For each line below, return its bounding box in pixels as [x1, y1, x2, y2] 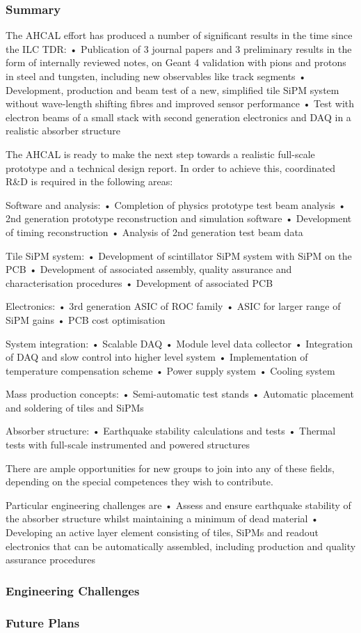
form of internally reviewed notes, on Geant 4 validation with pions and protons [6, 55, 346, 70]
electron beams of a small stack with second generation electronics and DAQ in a [6, 109, 351, 124]
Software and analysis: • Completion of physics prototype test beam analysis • [6, 197, 346, 212]
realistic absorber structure [6, 123, 120, 138]
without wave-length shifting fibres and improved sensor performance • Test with [6, 96, 355, 111]
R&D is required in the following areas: [6, 174, 173, 189]
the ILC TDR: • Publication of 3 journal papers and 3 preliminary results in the [6, 41, 352, 56]
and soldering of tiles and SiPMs [6, 400, 144, 414]
